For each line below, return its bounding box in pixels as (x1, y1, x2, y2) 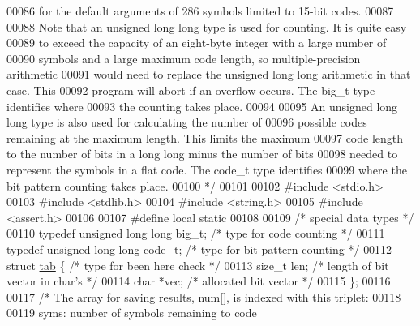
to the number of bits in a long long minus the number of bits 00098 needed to (6, 145, 398, 162)
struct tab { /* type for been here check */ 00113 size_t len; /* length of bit (6, 256, 389, 273)
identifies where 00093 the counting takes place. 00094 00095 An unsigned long (6, 97, 398, 114)
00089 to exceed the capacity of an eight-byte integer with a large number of (6, 34, 387, 51)
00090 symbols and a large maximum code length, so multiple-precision (6, 49, 361, 66)
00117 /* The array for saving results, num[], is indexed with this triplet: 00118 (6, 288, 401, 305)
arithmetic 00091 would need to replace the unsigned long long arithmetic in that (6, 66, 411, 83)
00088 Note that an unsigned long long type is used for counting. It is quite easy (6, 18, 407, 35)
